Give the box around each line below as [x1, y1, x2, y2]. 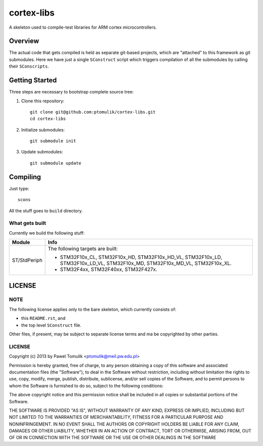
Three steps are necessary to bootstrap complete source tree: [9, 89, 134, 95]
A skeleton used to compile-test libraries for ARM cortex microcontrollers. [9, 24, 157, 30]
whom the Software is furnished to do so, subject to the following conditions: [9, 383, 164, 389]
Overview [9, 37, 39, 45]
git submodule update [30, 160, 81, 166]
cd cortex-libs [30, 116, 66, 122]
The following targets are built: [48, 245, 118, 252]
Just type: [9, 186, 29, 191]
